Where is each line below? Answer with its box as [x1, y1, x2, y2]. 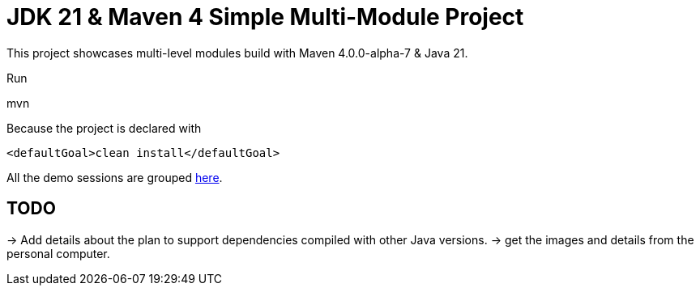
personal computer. [6, 246, 110, 260]
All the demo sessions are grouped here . [6, 170, 223, 184]
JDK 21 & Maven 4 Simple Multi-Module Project [6, 3, 524, 31]
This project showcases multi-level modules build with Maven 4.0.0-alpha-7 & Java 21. [6, 45, 468, 60]
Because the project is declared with [6, 121, 202, 135]
